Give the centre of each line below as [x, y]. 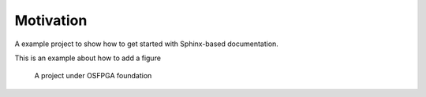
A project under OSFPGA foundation [93, 76]
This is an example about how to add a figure [88, 58]
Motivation [51, 20]
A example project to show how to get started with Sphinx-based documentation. [147, 44]
